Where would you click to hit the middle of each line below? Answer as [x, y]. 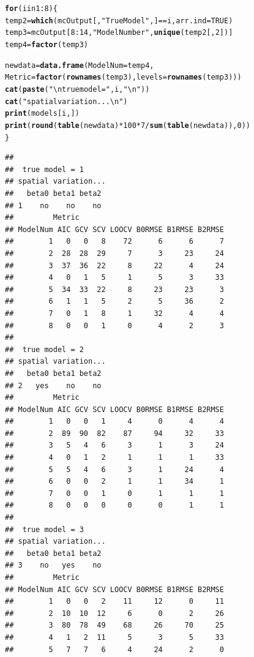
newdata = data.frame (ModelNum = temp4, [80, 65]
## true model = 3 [44, 529]
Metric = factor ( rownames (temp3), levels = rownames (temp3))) [123, 77]
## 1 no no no [53, 205]
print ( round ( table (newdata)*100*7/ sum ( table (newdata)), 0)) [128, 125]
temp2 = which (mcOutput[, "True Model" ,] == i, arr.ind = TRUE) [119, 21]
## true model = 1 [44, 169]
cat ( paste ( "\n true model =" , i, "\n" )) [77, 89]
